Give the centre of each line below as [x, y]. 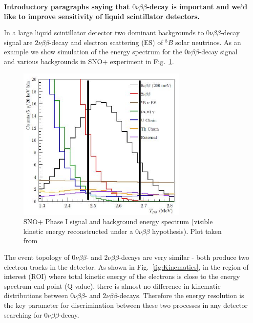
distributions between [36, 295]
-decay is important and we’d [197, 6]
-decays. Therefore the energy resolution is [181, 295]
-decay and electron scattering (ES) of [106, 42]
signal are [18, 42]
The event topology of [37, 257]
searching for [23, 314]
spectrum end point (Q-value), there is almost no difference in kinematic [112, 286]
